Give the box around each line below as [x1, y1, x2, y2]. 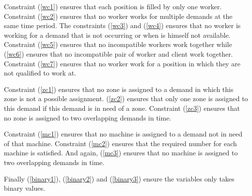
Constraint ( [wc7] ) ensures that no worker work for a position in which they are [4, 58, 240, 68]
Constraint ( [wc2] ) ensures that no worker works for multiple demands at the [4, 11, 233, 21]
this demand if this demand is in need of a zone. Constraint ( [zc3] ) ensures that [4, 103, 240, 113]
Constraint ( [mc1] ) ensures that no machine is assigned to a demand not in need [4, 129, 243, 139]
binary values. [4, 183, 45, 193]
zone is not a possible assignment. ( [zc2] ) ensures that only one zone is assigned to [4, 93, 248, 104]
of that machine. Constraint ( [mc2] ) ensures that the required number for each [4, 138, 237, 148]
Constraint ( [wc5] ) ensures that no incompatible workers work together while [4, 39, 232, 49]
